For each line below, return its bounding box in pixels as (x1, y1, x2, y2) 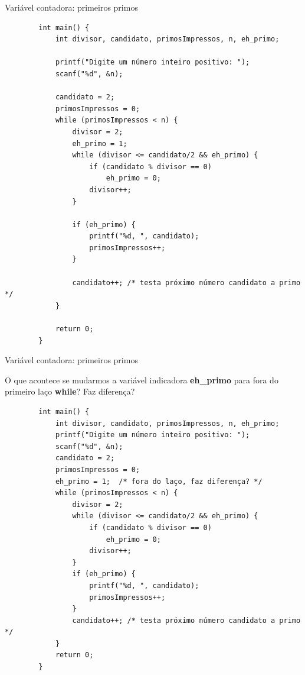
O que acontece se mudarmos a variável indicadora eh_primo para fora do (5, 373, 278, 386)
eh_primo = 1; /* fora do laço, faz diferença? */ (55, 477, 263, 486)
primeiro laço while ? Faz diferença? (5, 385, 135, 398)
